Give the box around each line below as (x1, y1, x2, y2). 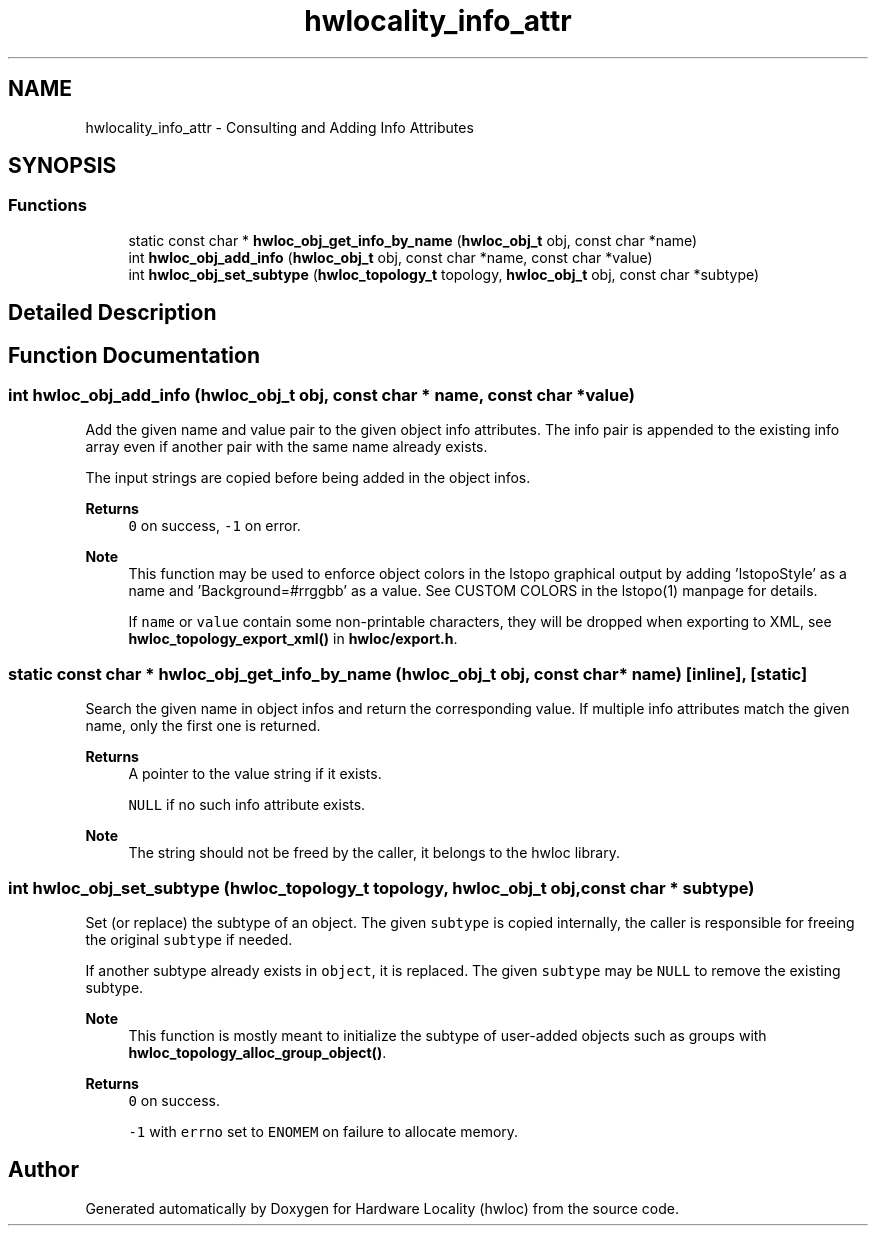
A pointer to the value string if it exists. (128, 765, 382, 783)
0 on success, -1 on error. (128, 517, 301, 535)
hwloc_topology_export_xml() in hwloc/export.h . (128, 630, 458, 648)
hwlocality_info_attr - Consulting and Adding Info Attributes (85, 118, 474, 136)
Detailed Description (8, 300, 217, 326)
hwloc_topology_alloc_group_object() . (128, 1043, 387, 1061)
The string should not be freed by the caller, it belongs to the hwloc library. (128, 844, 620, 862)
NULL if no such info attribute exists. (128, 796, 366, 814)
